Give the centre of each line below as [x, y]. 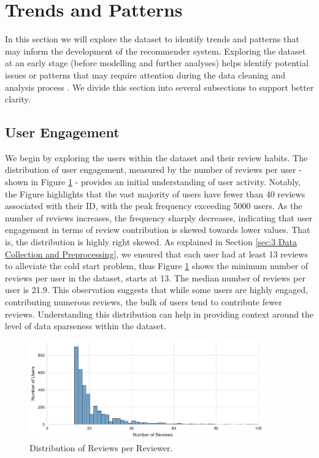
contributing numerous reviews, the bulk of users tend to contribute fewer [144, 302]
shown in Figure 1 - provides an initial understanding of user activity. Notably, [153, 182]
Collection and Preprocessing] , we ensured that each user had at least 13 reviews [156, 254]
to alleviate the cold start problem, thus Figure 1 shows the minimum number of [157, 266]
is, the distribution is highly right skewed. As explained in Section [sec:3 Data [151, 242]
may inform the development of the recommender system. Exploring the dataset [156, 51]
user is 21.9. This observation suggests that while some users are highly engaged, [156, 290]
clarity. [18, 99]
